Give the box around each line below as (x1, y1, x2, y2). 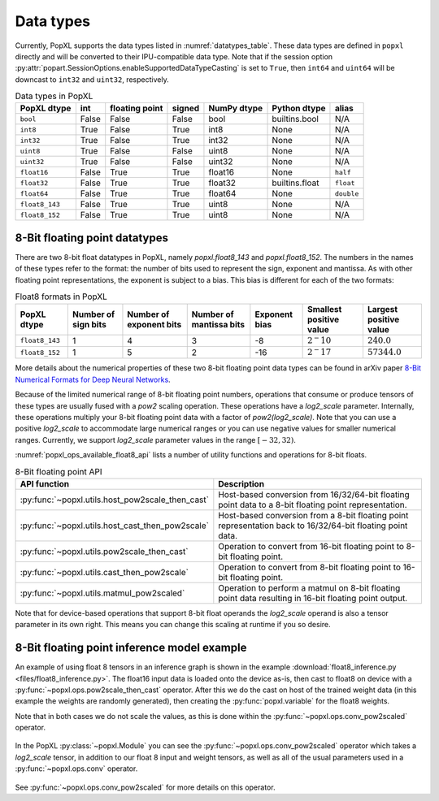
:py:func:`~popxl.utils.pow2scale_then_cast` (20, 545, 189, 556)
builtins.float (272, 177, 319, 188)
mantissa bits (191, 318, 246, 330)
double (334, 189, 359, 198)
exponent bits (127, 318, 182, 330)
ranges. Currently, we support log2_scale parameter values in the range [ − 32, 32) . (15, 435, 297, 444)
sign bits (72, 318, 107, 330)
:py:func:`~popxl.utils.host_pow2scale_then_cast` (20, 494, 209, 505)
